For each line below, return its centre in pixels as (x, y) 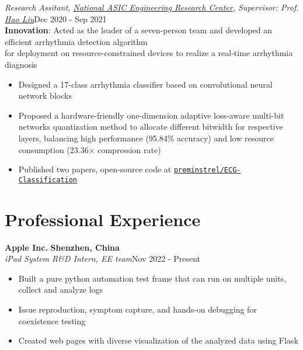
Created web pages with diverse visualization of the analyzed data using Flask (158, 340)
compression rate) (129, 149)
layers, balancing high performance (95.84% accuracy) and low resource (146, 138)
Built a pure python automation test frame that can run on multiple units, (152, 278)
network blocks (45, 96)
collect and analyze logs (61, 290)
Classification (48, 180)
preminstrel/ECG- (207, 170)
